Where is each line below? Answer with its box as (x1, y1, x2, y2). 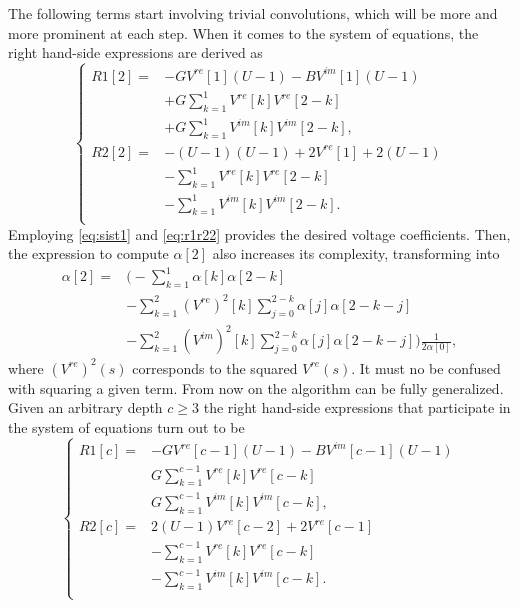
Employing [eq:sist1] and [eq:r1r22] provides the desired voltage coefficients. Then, (8, 223, 511, 244)
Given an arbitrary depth (8, 397, 163, 418)
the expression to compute (8, 243, 169, 264)
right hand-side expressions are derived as (8, 42, 263, 63)
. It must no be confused (351, 357, 501, 378)
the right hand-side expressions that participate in (203, 397, 511, 418)
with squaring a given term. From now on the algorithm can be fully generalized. (8, 377, 504, 398)
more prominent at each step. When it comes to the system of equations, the (8, 22, 479, 43)
